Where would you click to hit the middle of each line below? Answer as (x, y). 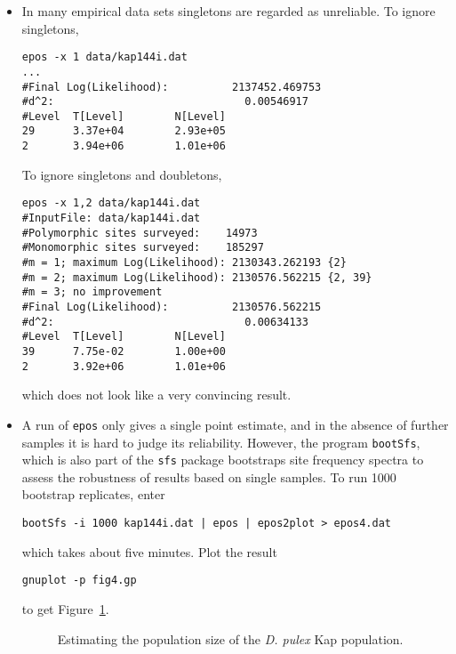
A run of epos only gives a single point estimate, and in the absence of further (235, 424)
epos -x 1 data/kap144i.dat (104, 57)
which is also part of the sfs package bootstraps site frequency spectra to (223, 460)
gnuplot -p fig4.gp (79, 581)
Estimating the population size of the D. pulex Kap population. (230, 638)
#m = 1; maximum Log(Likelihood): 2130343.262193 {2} (184, 262)
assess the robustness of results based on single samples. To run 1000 (209, 476)
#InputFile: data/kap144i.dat (111, 218)
